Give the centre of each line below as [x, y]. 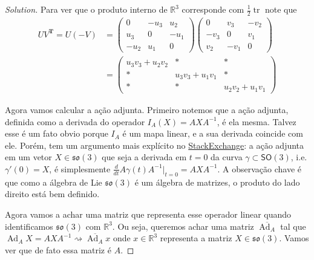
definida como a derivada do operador [75, 121]
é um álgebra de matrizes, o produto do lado [217, 182]
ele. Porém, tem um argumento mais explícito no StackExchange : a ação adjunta [155, 145]
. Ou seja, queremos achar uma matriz [183, 226]
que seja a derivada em [144, 157]
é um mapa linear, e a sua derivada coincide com [213, 133]
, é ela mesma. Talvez [257, 121]
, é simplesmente [80, 168]
